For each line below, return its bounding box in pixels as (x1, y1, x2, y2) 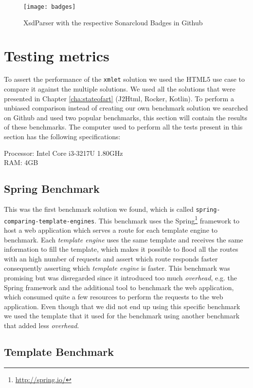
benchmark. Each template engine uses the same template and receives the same (4, 234, 243, 244)
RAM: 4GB (4, 157, 38, 167)
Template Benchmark (4, 344, 114, 359)
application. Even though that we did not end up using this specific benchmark (4, 301, 240, 311)
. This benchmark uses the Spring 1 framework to (94, 214, 240, 225)
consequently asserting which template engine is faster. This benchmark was (4, 263, 230, 273)
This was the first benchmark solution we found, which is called (4, 203, 194, 214)
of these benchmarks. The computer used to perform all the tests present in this (4, 122, 243, 132)
